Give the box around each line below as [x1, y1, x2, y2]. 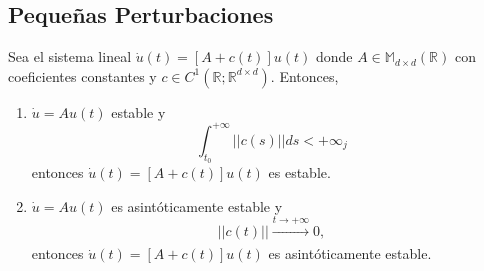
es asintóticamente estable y [111, 195, 283, 216]
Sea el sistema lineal [8, 46, 132, 67]
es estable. [268, 162, 331, 183]
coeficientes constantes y [8, 65, 157, 86]
